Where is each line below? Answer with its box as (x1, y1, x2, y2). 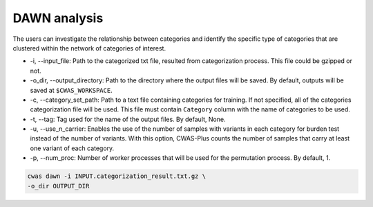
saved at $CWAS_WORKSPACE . (30, 86, 113, 94)
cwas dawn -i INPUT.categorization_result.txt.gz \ (27, 172, 207, 180)
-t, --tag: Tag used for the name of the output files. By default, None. (30, 115, 226, 123)
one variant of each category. (30, 144, 115, 152)
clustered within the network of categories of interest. (12, 44, 166, 52)
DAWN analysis (12, 10, 104, 26)
